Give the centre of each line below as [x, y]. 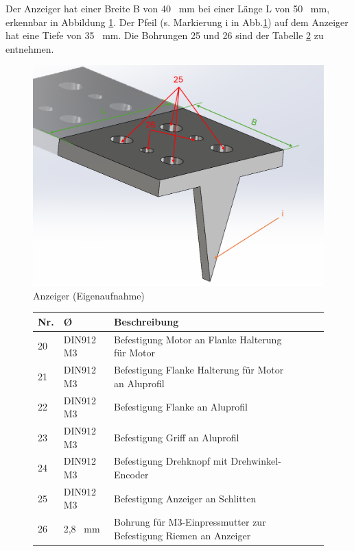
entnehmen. [30, 48]
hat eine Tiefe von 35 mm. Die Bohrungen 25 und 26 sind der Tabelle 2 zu [165, 35]
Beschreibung [146, 321]
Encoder [131, 474]
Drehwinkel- [256, 461]
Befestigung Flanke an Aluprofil [180, 407]
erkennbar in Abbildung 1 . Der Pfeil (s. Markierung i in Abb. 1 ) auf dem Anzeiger [177, 22]
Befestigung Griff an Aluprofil [176, 437]
